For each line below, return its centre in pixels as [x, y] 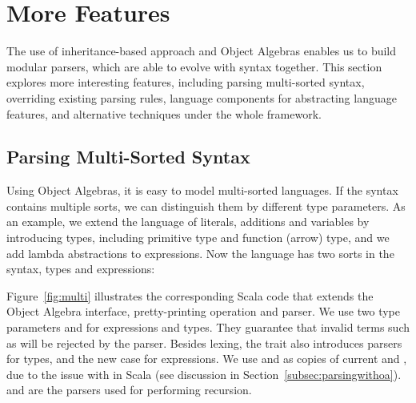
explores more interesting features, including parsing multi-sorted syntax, [186, 82]
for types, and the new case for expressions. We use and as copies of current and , [207, 359]
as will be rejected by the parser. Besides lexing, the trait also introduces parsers [204, 343]
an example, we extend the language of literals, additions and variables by [188, 222]
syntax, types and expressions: [81, 269]
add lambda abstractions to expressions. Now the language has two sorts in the [200, 253]
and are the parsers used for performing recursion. [129, 390]
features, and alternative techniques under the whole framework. [164, 113]
